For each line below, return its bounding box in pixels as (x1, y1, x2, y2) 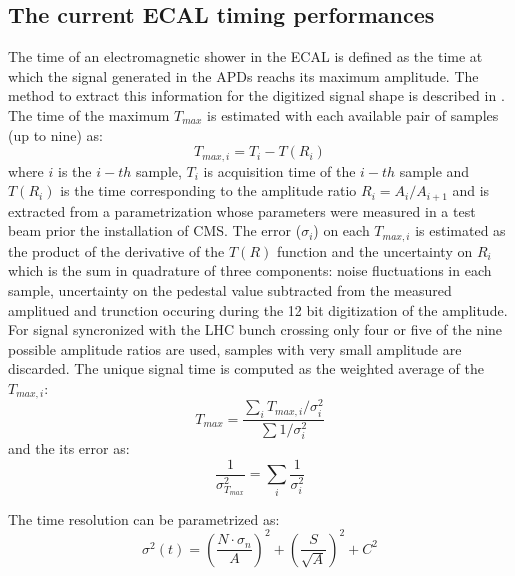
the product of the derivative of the (8, 240, 225, 261)
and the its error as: (8, 438, 130, 459)
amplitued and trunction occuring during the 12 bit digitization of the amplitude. (8, 299, 508, 320)
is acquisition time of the (203, 160, 356, 181)
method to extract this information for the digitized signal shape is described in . (8, 85, 505, 106)
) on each (313, 220, 370, 241)
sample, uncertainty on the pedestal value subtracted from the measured (8, 279, 452, 300)
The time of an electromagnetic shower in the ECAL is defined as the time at (8, 46, 483, 67)
